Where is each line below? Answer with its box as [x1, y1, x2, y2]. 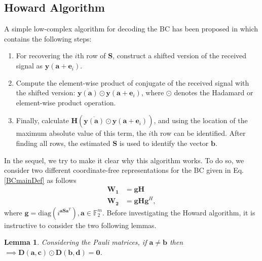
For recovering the [16, 50, 72, 61]
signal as [16, 60, 43, 70]
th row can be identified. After [151, 128, 246, 138]
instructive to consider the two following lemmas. [4, 219, 157, 230]
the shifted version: [16, 87, 76, 98]
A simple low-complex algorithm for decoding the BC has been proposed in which [4, 23, 258, 34]
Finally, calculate [16, 115, 69, 126]
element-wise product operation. [16, 97, 116, 107]
